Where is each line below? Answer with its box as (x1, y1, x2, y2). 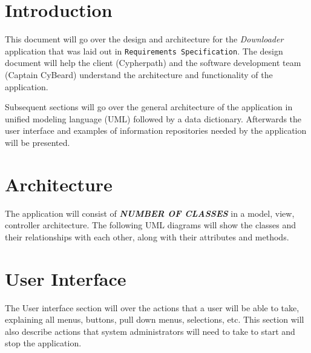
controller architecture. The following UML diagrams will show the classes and (5, 219, 296, 231)
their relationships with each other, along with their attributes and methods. (5, 230, 289, 243)
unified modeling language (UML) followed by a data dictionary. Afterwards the (5, 112, 302, 125)
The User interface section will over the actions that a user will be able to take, (5, 301, 300, 314)
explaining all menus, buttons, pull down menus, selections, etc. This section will (5, 313, 304, 326)
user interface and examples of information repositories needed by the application (5, 124, 307, 137)
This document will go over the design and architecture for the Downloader (5, 33, 284, 45)
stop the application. (5, 337, 82, 349)
